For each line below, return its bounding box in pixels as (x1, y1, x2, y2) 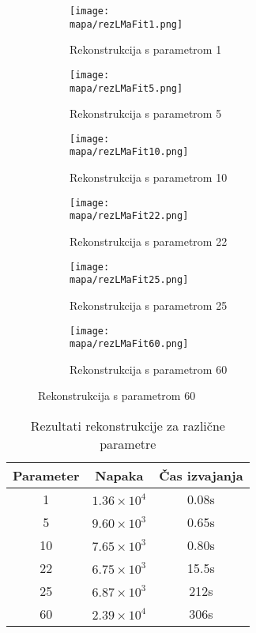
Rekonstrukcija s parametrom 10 (70, 169, 228, 186)
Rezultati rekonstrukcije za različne (30, 416, 225, 435)
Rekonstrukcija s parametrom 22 (70, 233, 228, 250)
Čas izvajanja (159, 466, 243, 485)
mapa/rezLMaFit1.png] (70, 18, 183, 30)
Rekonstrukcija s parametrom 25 (70, 296, 228, 313)
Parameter (13, 466, 80, 485)
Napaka (95, 466, 144, 485)
